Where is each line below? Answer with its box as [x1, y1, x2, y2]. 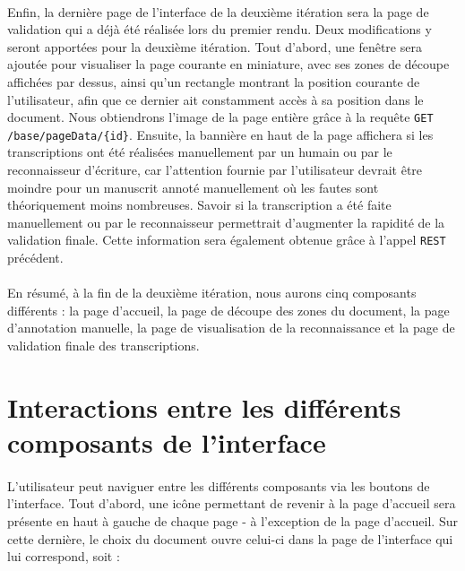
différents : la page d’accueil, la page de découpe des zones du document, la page [7, 300, 450, 319]
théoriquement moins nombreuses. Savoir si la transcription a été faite [7, 195, 392, 214]
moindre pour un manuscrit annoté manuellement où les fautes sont [7, 177, 379, 196]
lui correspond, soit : [7, 547, 120, 566]
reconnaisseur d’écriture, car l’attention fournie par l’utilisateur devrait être [7, 160, 423, 179]
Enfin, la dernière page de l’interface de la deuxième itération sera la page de [7, 2, 429, 21]
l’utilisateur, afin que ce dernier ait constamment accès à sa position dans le [7, 90, 424, 108]
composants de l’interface [7, 424, 326, 461]
